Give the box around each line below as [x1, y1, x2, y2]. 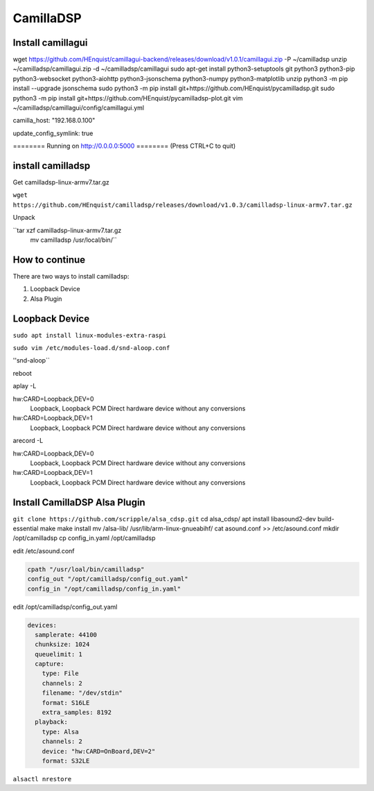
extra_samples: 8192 [42, 709, 112, 717]
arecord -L [12, 437, 44, 445]
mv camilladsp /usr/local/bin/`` [30, 236, 117, 244]
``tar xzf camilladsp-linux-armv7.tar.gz [12, 226, 122, 234]
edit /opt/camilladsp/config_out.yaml [12, 602, 118, 611]
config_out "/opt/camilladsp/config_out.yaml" [27, 575, 188, 583]
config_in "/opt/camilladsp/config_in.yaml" [27, 584, 181, 593]
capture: [35, 660, 64, 668]
